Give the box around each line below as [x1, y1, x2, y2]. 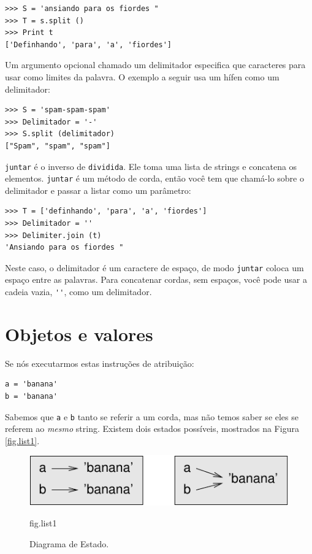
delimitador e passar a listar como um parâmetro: [5, 183, 191, 196]
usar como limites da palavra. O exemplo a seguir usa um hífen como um [5, 70, 280, 83]
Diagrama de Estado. [29, 537, 109, 550]
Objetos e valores [5, 321, 153, 346]
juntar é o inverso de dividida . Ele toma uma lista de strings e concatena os [5, 160, 297, 172]
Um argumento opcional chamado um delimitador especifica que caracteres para [5, 58, 306, 71]
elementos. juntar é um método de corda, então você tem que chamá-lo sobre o [5, 172, 304, 185]
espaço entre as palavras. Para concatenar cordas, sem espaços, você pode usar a [5, 273, 307, 286]
